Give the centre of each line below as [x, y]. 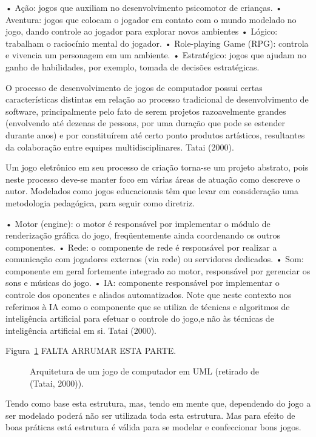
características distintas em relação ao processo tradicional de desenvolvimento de [157, 99]
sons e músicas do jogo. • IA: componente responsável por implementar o [143, 283]
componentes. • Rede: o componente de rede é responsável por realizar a [141, 247]
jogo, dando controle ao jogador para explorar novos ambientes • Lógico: [142, 31]
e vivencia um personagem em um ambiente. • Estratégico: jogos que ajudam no [156, 55]
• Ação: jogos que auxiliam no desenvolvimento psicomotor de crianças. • [144, 7]
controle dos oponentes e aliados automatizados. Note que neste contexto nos [149, 295]
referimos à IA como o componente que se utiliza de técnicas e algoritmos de [148, 306]
